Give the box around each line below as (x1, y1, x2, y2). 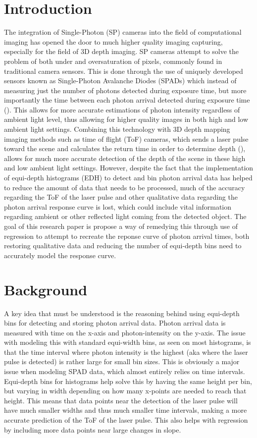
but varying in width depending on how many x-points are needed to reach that (4, 385, 247, 396)
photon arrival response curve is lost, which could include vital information (4, 201, 232, 212)
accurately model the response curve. (4, 250, 116, 260)
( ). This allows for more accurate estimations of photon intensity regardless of (4, 104, 240, 114)
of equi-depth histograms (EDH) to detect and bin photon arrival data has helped (4, 172, 253, 183)
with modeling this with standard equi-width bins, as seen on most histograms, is (4, 337, 251, 347)
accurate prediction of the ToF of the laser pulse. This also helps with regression (4, 415, 248, 425)
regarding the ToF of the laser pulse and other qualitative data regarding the (4, 192, 238, 202)
